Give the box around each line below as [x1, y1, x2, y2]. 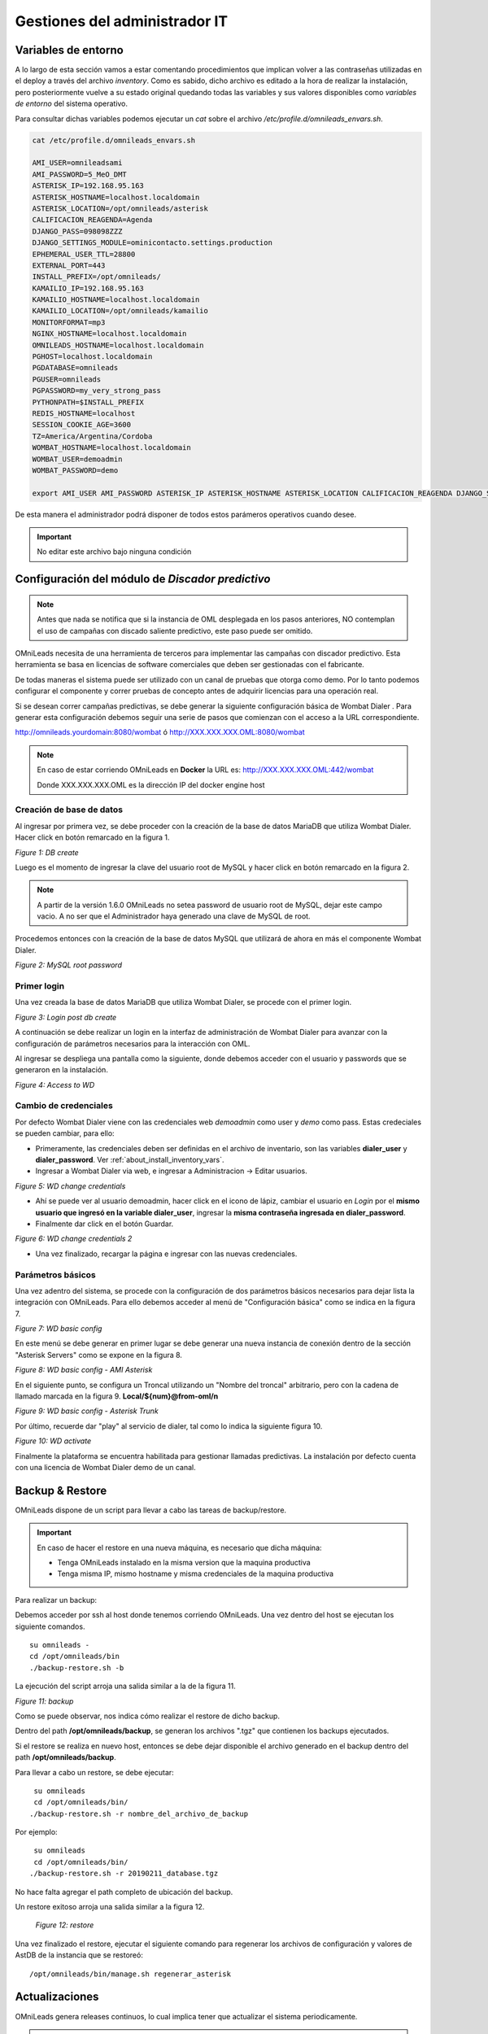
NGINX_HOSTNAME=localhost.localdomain [32, 330, 187, 338]
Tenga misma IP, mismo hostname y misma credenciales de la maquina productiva [57, 1569, 333, 1578]
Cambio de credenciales [15, 1100, 113, 1111]
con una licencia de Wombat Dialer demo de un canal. [15, 1462, 197, 1472]
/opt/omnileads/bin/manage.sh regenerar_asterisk [29, 1969, 232, 1979]
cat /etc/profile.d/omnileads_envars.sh [32, 135, 195, 145]
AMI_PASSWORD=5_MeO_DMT [32, 169, 128, 179]
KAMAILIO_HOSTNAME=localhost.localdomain [32, 295, 200, 304]
